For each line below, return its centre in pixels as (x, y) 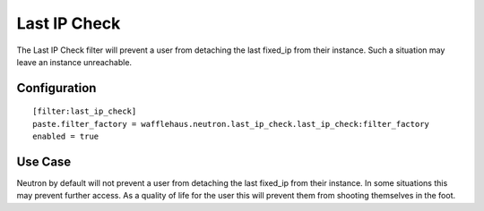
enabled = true (66, 137)
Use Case (44, 161)
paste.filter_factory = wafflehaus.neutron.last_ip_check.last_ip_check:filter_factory (231, 124)
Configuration (56, 88)
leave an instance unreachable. (74, 62)
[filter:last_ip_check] (85, 111)
